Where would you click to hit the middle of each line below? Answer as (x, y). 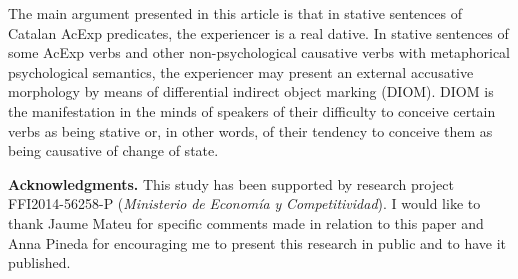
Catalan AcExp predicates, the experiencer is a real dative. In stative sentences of (258, 32)
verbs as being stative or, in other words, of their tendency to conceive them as (250, 130)
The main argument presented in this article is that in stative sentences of (235, 13)
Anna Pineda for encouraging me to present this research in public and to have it (257, 242)
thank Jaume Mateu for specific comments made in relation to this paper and (246, 222)
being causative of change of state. (113, 150)
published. (39, 262)
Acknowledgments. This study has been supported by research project (231, 183)
